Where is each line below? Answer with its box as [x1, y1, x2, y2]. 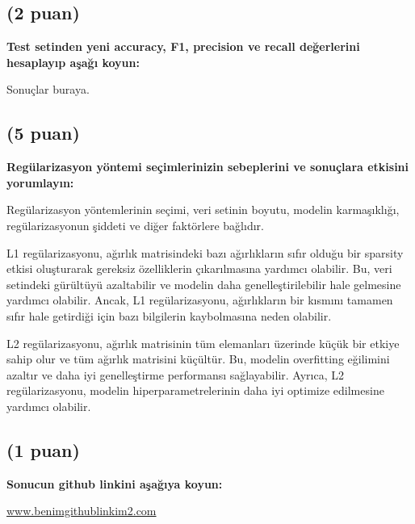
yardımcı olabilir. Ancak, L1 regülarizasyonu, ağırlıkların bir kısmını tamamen [6, 291, 393, 308]
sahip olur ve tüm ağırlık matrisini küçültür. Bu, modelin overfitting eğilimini [6, 350, 390, 367]
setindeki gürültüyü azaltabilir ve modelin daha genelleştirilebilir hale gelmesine [6, 275, 401, 292]
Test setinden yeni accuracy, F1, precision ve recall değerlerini [6, 38, 360, 55]
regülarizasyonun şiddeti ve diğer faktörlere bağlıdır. [6, 216, 264, 233]
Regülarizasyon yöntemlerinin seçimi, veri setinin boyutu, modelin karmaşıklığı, [6, 201, 400, 218]
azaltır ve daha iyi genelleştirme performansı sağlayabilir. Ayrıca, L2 [6, 366, 344, 383]
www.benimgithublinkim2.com [6, 502, 157, 519]
